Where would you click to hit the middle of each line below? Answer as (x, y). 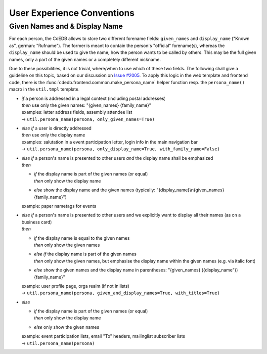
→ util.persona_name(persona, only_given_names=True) (88, 119)
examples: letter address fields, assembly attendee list (77, 112)
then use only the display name (53, 135)
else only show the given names (67, 327)
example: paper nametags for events (59, 206)
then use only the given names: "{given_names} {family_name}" (87, 105)
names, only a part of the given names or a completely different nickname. (85, 59)
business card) (37, 222)
